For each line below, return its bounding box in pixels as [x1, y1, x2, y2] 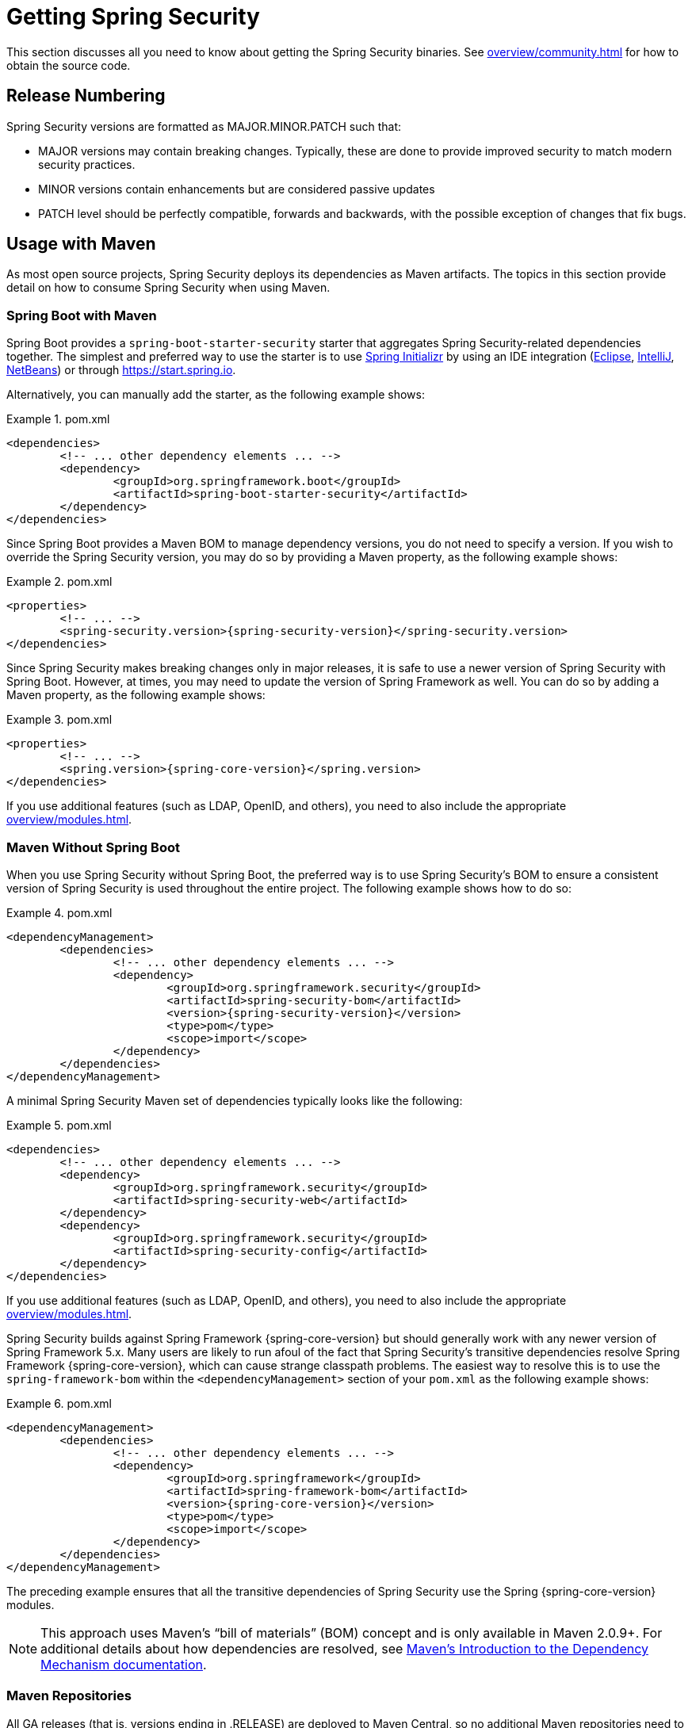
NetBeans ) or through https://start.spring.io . [6, 363, 236, 377]
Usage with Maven [6, 234, 156, 254]
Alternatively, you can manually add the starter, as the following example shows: [6, 388, 426, 402]
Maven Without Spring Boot [6, 839, 180, 855]
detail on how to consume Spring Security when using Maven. [6, 281, 331, 295]
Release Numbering [6, 86, 166, 106]
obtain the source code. [6, 58, 131, 72]
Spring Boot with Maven [6, 307, 157, 323]
